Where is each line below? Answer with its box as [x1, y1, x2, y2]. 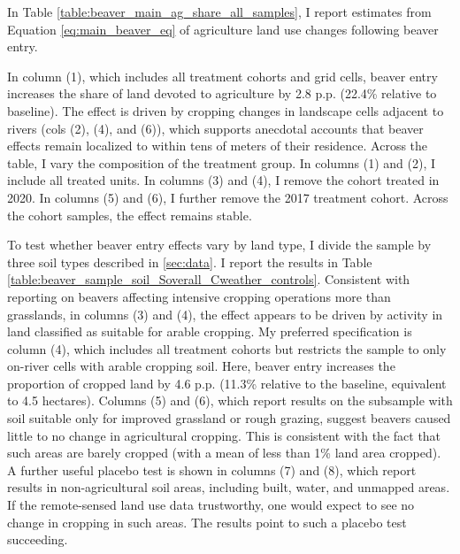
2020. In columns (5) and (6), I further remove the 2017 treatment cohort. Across [7, 188, 448, 206]
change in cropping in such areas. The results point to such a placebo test [7, 512, 407, 531]
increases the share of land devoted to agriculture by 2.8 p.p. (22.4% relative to [7, 84, 437, 103]
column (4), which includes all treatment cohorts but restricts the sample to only [7, 339, 447, 358]
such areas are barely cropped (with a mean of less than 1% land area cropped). [7, 443, 441, 462]
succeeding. [7, 530, 68, 549]
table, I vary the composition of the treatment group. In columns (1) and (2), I [7, 153, 436, 172]
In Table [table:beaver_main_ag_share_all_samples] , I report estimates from [7, 3, 432, 20]
